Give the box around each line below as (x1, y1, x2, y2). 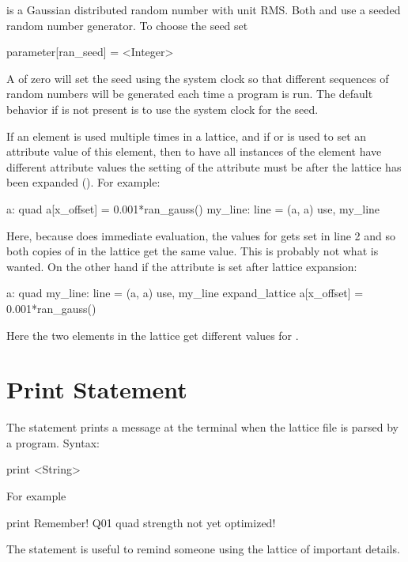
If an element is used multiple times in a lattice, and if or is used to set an (6, 127, 367, 144)
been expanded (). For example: (6, 174, 161, 190)
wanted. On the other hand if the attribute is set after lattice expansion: (6, 258, 357, 274)
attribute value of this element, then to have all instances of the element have (6, 143, 382, 160)
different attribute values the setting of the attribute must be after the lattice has (6, 158, 402, 175)
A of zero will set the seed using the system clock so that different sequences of (6, 70, 389, 86)
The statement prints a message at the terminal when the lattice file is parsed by (6, 419, 399, 436)
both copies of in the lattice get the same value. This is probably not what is (6, 243, 379, 259)
